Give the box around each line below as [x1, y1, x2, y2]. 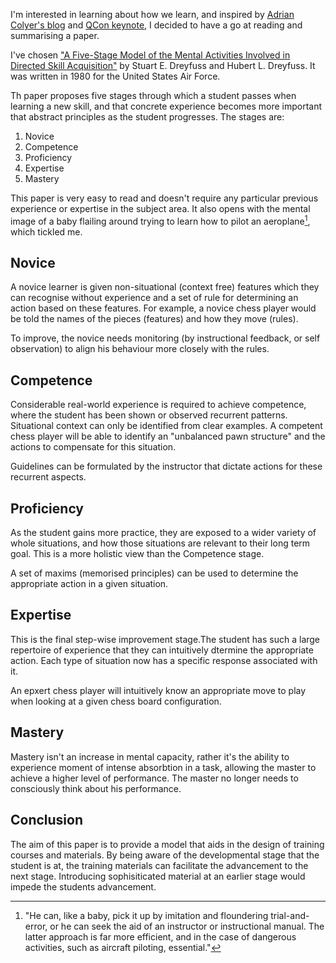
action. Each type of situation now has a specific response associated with [10, 654, 318, 666]
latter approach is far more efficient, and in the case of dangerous [24, 930, 297, 943]
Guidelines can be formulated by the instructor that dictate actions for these [10, 460, 323, 473]
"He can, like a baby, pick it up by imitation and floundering [24, 909, 269, 921]
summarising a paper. [10, 30, 100, 41]
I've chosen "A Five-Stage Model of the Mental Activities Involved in [10, 49, 291, 61]
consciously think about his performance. [10, 782, 182, 794]
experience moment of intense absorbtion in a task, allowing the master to [10, 761, 317, 773]
